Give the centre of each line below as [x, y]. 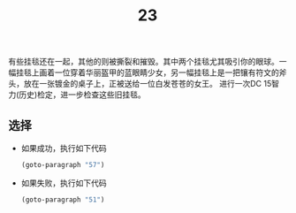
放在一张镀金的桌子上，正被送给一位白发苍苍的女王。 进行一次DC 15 [148, 84]
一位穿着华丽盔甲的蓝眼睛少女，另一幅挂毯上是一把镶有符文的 [167, 72]
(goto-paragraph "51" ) [63, 200]
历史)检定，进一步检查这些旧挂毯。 [83, 95]
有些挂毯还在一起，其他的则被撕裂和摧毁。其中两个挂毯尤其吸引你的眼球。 [144, 62]
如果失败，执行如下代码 [64, 183]
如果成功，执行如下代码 [64, 148]
